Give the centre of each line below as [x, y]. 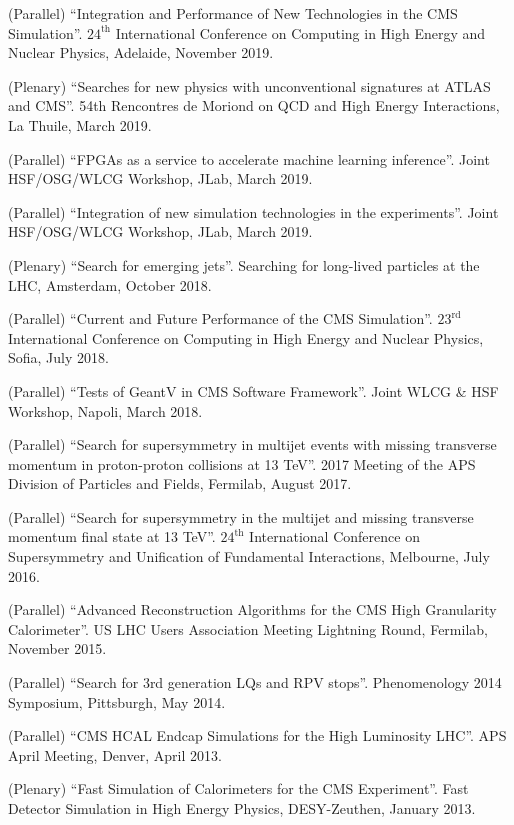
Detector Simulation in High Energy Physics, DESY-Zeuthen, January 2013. [242, 808]
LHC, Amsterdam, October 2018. [110, 284]
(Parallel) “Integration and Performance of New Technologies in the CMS [233, 13]
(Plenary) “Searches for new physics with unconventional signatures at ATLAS [249, 85]
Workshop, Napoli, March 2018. [105, 410]
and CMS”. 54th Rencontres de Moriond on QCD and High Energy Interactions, [254, 105]
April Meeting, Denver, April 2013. [115, 754]
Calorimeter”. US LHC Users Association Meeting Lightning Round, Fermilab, [248, 628]
